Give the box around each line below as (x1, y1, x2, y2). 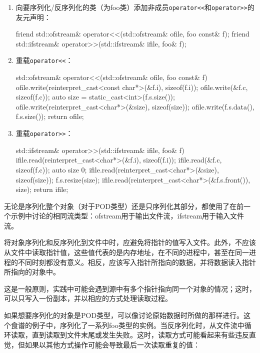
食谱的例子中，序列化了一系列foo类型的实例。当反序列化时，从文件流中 (10, 319, 244, 330)
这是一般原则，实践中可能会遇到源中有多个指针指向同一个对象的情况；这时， (4, 283, 256, 293)
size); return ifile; (15, 184, 68, 194)
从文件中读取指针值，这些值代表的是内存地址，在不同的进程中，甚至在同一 (4, 247, 249, 257)
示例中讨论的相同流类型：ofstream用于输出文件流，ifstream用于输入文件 (10, 210, 244, 221)
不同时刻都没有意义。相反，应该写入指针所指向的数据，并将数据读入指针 (17, 256, 256, 267)
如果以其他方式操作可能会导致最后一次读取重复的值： (24, 339, 200, 349)
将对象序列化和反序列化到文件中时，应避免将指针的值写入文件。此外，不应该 (4, 237, 256, 247)
